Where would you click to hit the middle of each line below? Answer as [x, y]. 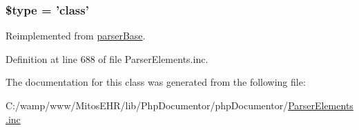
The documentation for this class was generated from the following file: [156, 82]
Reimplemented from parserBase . [76, 36]
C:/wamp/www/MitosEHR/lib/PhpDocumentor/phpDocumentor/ [147, 105]
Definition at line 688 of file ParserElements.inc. [107, 58]
